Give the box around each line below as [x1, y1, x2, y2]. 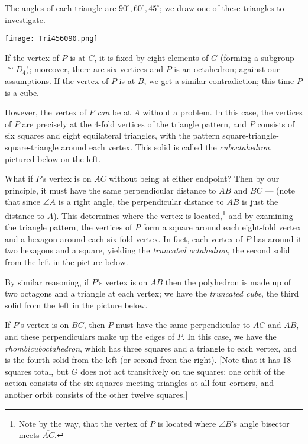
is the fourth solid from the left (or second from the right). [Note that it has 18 [5, 353, 291, 366]
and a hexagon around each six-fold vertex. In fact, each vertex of [5, 232, 243, 244]
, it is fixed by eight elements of [94, 51, 209, 63]
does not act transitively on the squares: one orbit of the [80, 365, 286, 377]
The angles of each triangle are [5, 2, 116, 14]
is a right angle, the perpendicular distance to [58, 195, 224, 208]
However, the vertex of [5, 106, 87, 118]
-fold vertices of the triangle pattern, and [98, 117, 247, 130]
